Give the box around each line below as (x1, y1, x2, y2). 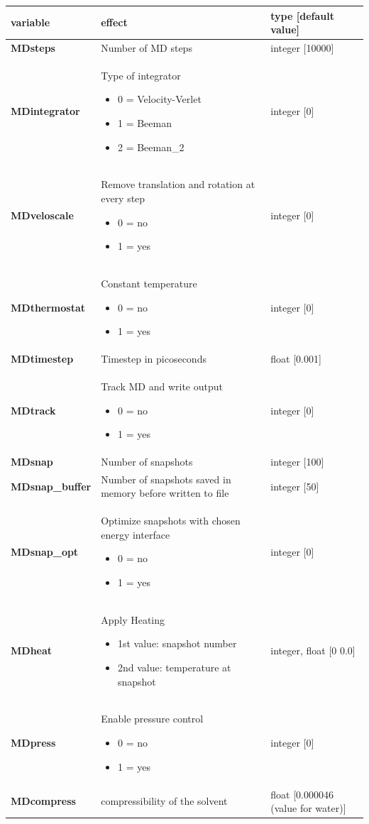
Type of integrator (101, 67, 181, 82)
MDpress (11, 735, 56, 750)
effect (101, 15, 128, 30)
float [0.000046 (270, 786, 334, 801)
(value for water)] (270, 801, 346, 815)
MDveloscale (11, 207, 74, 222)
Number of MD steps (101, 40, 192, 55)
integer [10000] (270, 40, 334, 55)
